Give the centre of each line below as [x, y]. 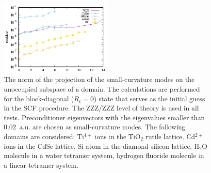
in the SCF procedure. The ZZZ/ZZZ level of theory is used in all [101, 108]
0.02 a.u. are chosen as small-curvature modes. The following [95, 127]
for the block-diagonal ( [39, 98]
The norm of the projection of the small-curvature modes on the [99, 79]
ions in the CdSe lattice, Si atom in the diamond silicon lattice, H [102, 146]
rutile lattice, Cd [170, 136]
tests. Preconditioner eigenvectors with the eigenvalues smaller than [105, 117]
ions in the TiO [118, 136]
